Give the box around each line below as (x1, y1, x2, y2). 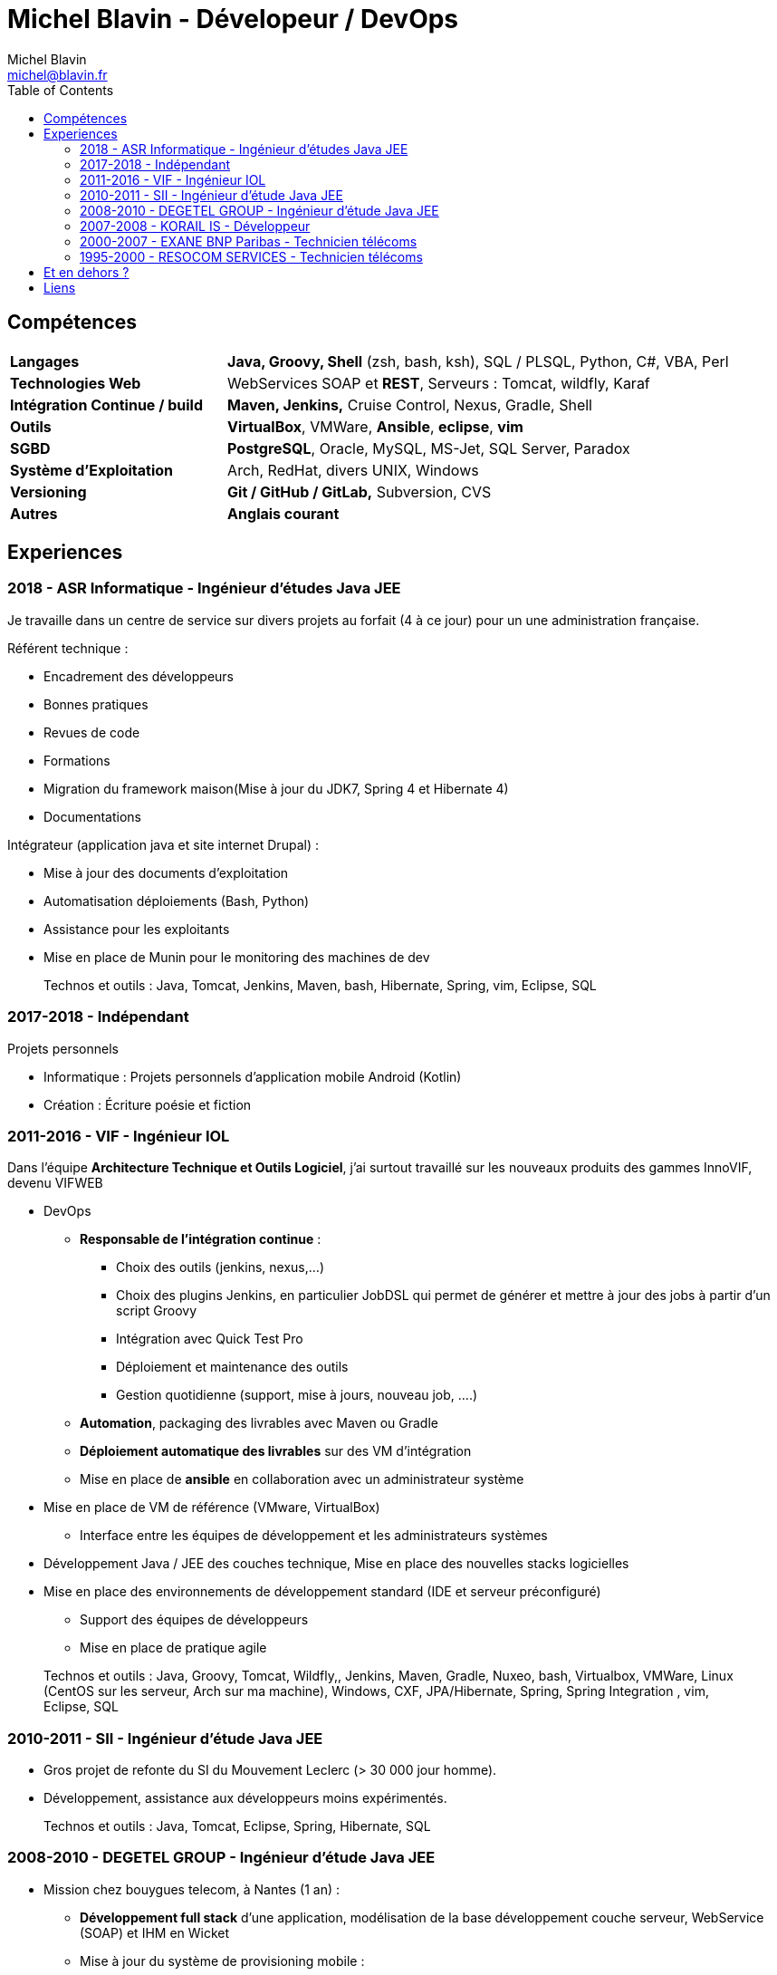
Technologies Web (10, 373, 141, 392)
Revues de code (43, 724, 140, 740)
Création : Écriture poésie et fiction (43, 1096, 252, 1113)
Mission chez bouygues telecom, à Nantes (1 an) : (43, 1881, 341, 1897)
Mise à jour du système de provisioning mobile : (80, 1952, 365, 1969)
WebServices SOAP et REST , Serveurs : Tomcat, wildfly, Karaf (227, 373, 650, 392)
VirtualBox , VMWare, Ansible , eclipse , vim (227, 417, 523, 436)
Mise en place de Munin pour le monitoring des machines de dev (43, 949, 430, 965)
